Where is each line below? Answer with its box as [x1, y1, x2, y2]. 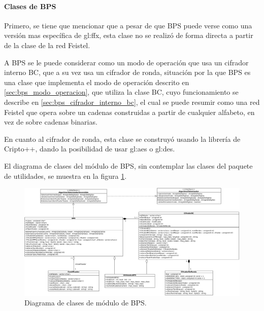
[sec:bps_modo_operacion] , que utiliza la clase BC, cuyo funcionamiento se [4, 87, 239, 97]
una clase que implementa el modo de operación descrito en [4, 76, 189, 87]
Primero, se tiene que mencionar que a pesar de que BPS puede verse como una [4, 20, 252, 30]
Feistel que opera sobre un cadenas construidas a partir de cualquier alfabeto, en [4, 106, 255, 117]
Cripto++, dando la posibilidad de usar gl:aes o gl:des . [4, 143, 175, 154]
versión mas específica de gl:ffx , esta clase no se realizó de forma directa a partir [4, 30, 253, 41]
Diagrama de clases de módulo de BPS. [24, 297, 147, 308]
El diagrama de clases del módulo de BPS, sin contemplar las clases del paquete [4, 160, 253, 171]
